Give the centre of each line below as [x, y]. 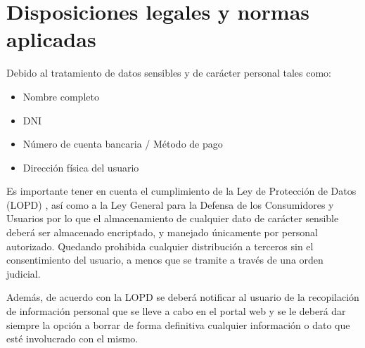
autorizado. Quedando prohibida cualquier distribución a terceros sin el [160, 246]
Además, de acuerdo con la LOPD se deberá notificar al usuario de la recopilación [183, 297]
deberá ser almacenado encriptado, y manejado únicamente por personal [162, 232]
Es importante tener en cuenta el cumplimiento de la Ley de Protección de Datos [181, 191]
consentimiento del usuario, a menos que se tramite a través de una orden [165, 260]
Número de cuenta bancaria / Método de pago [123, 144]
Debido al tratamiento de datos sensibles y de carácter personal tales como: [169, 73]
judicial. [24, 273]
